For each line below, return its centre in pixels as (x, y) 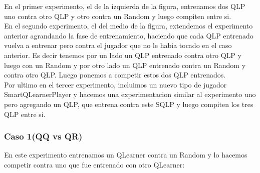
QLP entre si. (25, 114)
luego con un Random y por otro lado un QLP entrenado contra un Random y (125, 65)
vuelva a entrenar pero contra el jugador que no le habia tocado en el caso (118, 45)
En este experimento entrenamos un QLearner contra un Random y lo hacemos (126, 155)
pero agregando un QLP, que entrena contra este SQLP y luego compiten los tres (129, 104)
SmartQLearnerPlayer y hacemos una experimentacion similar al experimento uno (130, 94)
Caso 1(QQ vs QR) (43, 136)
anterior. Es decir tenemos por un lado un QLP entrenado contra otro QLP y (123, 55)
